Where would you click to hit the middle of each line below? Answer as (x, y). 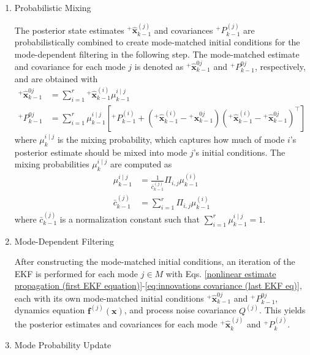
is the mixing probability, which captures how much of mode (171, 139)
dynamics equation (50, 310)
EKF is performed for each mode (76, 273)
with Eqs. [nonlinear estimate (221, 273)
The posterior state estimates (69, 30)
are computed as (141, 164)
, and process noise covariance (180, 310)
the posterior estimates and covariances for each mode (116, 324)
